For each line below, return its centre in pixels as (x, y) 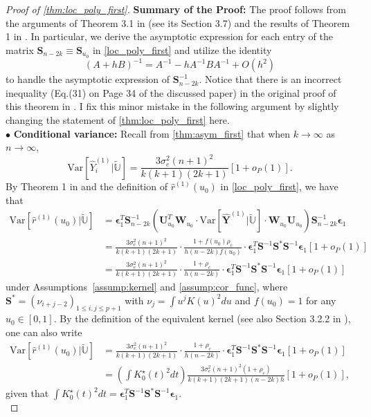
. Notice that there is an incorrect (270, 79)
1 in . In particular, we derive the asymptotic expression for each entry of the (169, 36)
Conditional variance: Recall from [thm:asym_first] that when (152, 133)
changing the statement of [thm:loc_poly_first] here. (118, 119)
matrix (20, 49)
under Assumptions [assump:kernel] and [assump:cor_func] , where (147, 286)
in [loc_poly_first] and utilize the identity (182, 49)
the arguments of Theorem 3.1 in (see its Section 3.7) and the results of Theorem (178, 22)
